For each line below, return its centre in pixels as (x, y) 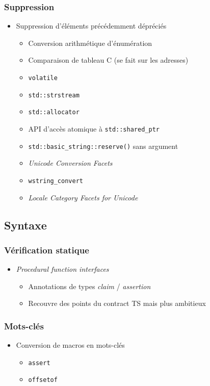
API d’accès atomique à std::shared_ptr (94, 128)
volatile (43, 78)
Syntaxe (25, 225)
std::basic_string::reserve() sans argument (103, 146)
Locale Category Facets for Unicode (83, 197)
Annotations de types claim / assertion (89, 286)
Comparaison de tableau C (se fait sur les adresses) (108, 60)
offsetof (43, 380)
